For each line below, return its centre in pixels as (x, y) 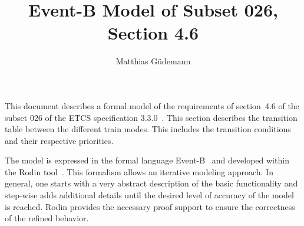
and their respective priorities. (59, 140)
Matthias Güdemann (153, 61)
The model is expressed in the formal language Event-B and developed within (147, 160)
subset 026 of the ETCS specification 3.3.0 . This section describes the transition (151, 117)
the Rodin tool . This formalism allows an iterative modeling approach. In (139, 171)
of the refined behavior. (47, 218)
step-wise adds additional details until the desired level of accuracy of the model (149, 195)
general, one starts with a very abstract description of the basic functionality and (151, 183)
